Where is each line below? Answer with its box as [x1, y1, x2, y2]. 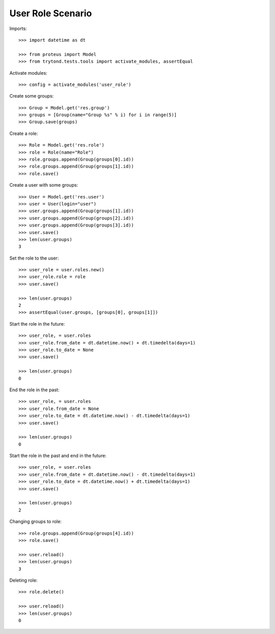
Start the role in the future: [9, 321, 65, 327]
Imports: [9, 25, 28, 32]
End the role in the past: [9, 387, 60, 393]
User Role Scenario [9, 8, 92, 19]
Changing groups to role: [9, 518, 62, 525]
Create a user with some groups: [9, 182, 78, 188]
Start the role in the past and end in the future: [9, 453, 107, 459]
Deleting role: [9, 577, 38, 583]
